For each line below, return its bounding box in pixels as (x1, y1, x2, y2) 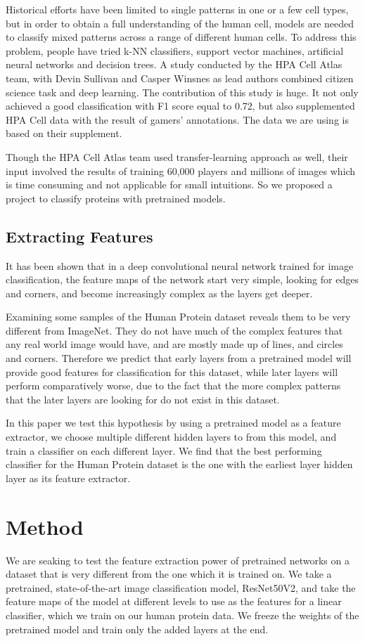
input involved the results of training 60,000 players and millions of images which (6, 163, 356, 178)
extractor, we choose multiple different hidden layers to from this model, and (6, 429, 337, 444)
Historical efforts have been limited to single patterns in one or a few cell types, (6, 2, 349, 16)
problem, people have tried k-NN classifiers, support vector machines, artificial (6, 43, 344, 58)
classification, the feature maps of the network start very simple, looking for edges (6, 272, 359, 287)
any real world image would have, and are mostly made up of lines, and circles (6, 337, 343, 351)
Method (6, 512, 84, 540)
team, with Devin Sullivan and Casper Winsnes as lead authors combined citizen (6, 70, 354, 85)
